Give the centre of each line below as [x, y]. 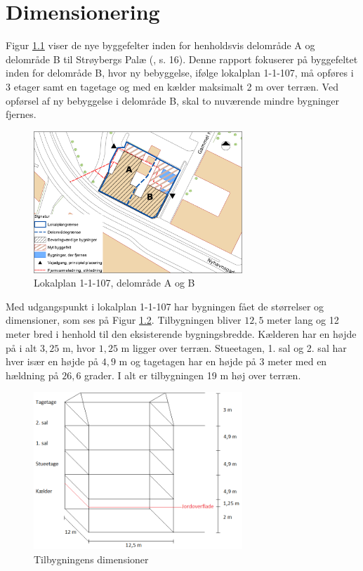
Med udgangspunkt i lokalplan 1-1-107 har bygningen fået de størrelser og [165, 306]
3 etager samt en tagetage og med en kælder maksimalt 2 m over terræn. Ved [172, 86]
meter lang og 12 [303, 320]
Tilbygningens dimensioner [91, 559]
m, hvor [79, 347]
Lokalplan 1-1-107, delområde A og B [114, 283]
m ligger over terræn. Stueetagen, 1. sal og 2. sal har [234, 347]
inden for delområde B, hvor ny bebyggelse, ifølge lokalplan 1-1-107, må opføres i [180, 73]
